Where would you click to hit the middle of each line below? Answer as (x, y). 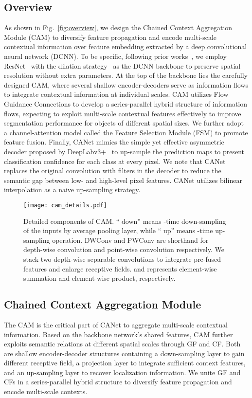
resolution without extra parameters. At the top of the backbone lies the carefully (126, 75)
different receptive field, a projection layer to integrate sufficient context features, (125, 363)
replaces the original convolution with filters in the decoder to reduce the (113, 171)
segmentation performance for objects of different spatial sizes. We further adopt (124, 123)
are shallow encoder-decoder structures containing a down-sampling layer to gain (124, 353)
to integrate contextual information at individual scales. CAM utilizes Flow (116, 94)
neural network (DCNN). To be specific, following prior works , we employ (115, 56)
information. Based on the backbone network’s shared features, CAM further (118, 334)
